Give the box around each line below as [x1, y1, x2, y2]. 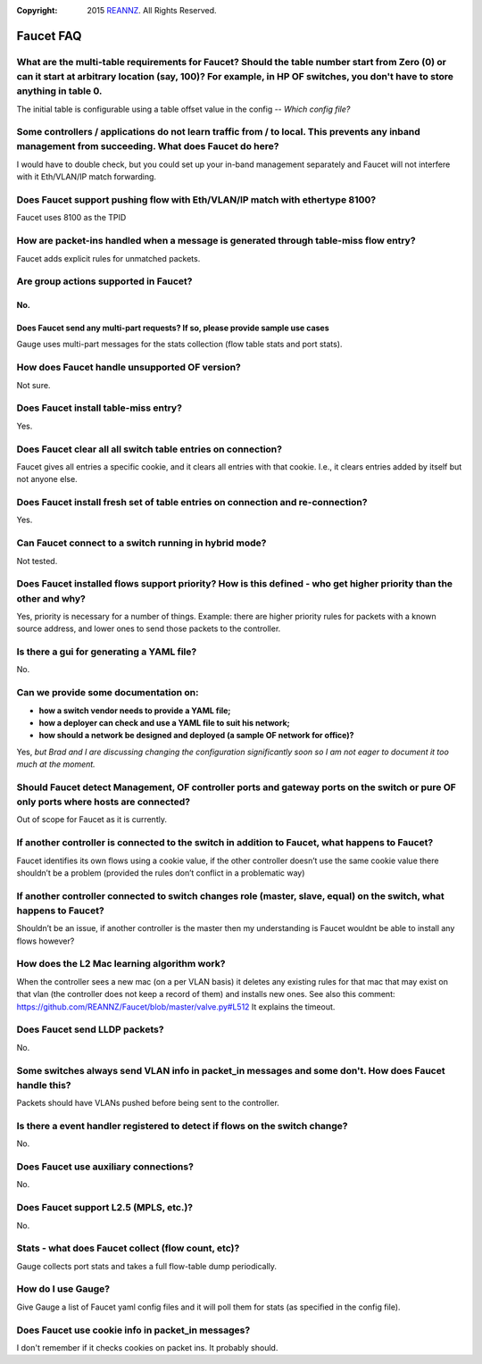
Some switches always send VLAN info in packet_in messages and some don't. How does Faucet [16, 1064, 445, 1077]
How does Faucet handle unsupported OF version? [16, 362, 241, 374]
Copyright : [16, 5, 58, 15]
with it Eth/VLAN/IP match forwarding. [16, 171, 156, 182]
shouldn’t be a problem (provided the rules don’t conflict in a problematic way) [16, 868, 305, 878]
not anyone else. [16, 474, 78, 485]
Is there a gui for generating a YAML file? [16, 645, 197, 658]
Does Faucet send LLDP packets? [16, 1023, 164, 1035]
